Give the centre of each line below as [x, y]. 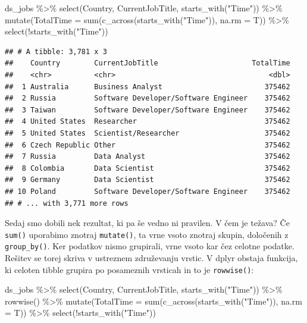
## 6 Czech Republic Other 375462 [148, 145]
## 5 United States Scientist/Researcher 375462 [148, 133]
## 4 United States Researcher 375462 [148, 122]
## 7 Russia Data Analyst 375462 [148, 157]
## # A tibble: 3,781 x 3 [56, 51]
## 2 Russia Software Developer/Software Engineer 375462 [148, 98]
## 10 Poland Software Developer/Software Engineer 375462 [148, 191]
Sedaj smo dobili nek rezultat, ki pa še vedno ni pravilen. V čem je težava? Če [147, 223]
